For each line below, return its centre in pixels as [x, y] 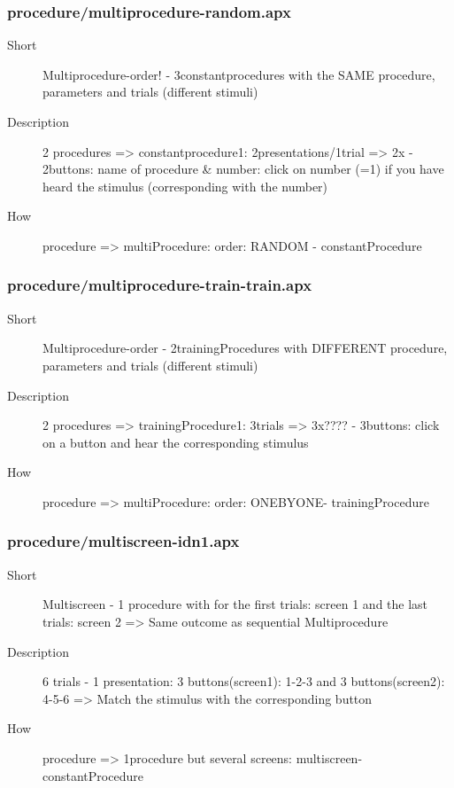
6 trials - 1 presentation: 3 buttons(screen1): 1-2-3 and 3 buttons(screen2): [244, 681]
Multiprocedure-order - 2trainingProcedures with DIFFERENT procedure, [245, 348]
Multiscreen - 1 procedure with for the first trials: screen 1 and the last [235, 604]
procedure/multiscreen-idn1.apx [123, 541]
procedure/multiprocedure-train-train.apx [160, 285]
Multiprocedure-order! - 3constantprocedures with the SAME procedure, [239, 74]
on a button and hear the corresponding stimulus [176, 442]
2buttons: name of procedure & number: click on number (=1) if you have [243, 169]
